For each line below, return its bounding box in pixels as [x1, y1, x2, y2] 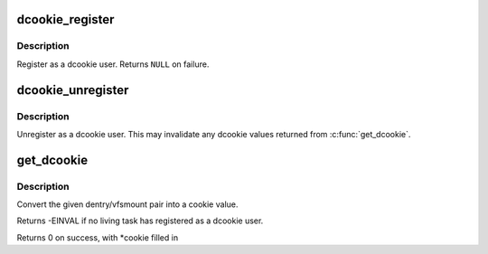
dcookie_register [16, 12, 115, 27]
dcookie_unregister [16, 82, 129, 98]
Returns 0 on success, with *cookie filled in [16, 231, 179, 243]
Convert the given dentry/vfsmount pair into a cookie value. [16, 199, 239, 210]
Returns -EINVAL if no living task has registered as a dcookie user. [16, 215, 264, 226]
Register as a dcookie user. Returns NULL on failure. [16, 59, 210, 70]
